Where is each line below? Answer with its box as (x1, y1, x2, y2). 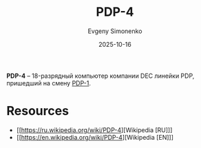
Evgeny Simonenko (87, 27, 142, 35)
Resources (6, 103, 70, 119)
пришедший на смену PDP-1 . (6, 78, 91, 87)
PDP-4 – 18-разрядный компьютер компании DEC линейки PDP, (6, 72, 195, 80)
